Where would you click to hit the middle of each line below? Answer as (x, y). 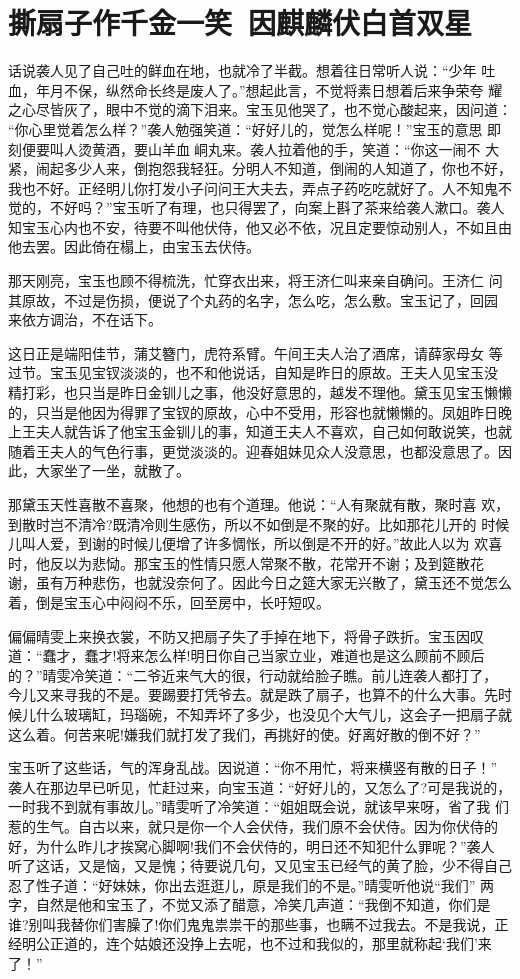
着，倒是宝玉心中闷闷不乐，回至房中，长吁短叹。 (169, 601)
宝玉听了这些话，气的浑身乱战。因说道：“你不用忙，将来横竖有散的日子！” (253, 767)
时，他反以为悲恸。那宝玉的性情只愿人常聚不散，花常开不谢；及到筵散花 (246, 562)
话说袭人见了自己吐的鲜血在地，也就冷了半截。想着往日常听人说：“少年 (242, 70)
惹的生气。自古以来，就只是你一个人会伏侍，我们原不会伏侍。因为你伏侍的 (253, 825)
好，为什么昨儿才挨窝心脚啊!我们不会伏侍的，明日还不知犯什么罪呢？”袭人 (251, 845)
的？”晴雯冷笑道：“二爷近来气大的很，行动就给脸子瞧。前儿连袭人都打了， (253, 674)
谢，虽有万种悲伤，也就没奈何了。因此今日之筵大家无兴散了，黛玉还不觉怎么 (260, 582)
